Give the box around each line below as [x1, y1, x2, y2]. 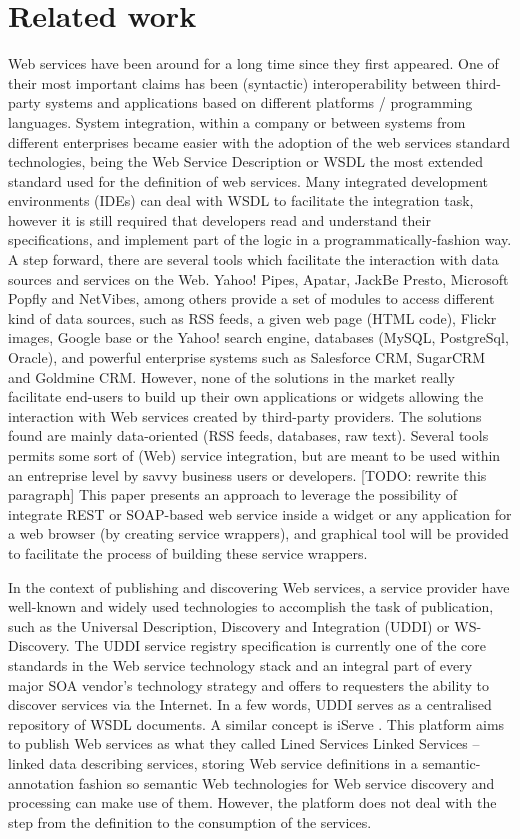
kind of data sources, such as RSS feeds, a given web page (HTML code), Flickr [8, 307, 497, 328]
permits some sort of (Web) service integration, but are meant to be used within [8, 445, 501, 465]
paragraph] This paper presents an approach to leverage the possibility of [8, 484, 458, 505]
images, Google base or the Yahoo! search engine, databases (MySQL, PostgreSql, [8, 327, 509, 348]
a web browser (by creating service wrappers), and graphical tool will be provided [8, 523, 509, 544]
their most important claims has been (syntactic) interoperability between [8, 72, 462, 93]
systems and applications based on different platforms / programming [45, 92, 473, 113]
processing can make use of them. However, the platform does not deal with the [8, 792, 497, 813]
